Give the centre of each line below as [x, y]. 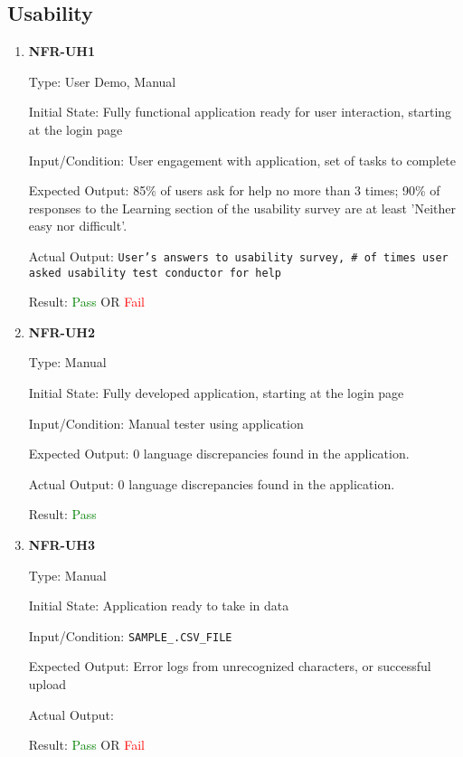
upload [47, 684]
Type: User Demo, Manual [102, 81]
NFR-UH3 [62, 545]
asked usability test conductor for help [155, 273]
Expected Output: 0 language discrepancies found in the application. [219, 454]
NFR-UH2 [62, 331]
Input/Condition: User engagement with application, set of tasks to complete [242, 160]
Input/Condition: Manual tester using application [166, 423]
